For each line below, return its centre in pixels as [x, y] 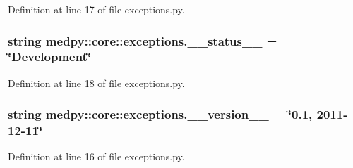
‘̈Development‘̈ [50, 57]
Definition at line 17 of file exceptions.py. [96, 9]
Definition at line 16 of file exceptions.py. [96, 156]
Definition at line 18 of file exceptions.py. [96, 83]
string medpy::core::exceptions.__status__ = [143, 40]
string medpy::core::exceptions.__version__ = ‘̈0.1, [160, 114]
